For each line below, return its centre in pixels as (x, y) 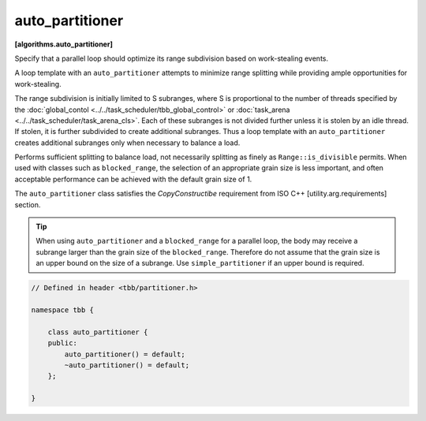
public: (63, 343)
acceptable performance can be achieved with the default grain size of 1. (133, 179)
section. (28, 204)
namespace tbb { (63, 310)
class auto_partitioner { (98, 332)
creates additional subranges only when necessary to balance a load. (127, 143)
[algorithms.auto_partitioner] (64, 44)
